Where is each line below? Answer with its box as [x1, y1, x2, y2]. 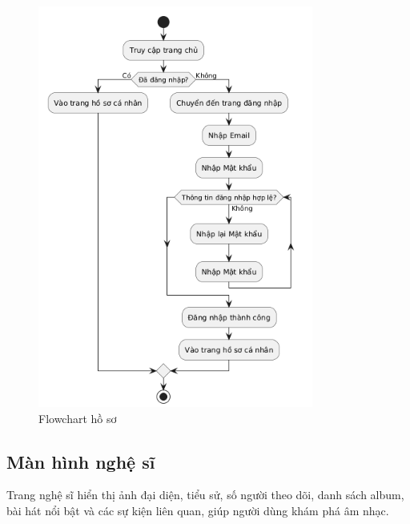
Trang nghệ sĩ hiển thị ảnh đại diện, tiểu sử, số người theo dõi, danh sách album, [6, 486, 404, 503]
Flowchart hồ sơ [38, 409, 117, 426]
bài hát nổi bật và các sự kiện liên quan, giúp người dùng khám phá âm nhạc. [6, 502, 389, 518]
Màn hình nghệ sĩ [6, 449, 155, 474]
